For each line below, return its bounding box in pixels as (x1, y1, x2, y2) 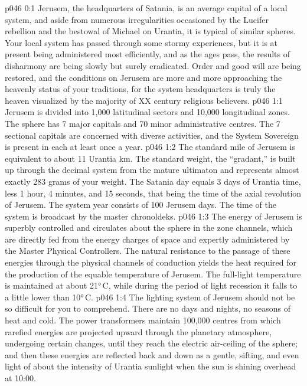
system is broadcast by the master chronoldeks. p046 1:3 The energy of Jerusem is (5, 210, 302, 222)
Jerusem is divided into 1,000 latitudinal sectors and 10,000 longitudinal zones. (5, 106, 290, 118)
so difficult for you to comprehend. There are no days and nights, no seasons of (5, 302, 290, 315)
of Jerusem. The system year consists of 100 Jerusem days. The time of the (5, 198, 276, 211)
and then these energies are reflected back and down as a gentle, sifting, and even (5, 348, 299, 361)
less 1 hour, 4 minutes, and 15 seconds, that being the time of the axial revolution (5, 187, 302, 199)
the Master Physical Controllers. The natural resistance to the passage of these (5, 244, 290, 257)
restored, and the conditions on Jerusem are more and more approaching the (5, 71, 282, 83)
